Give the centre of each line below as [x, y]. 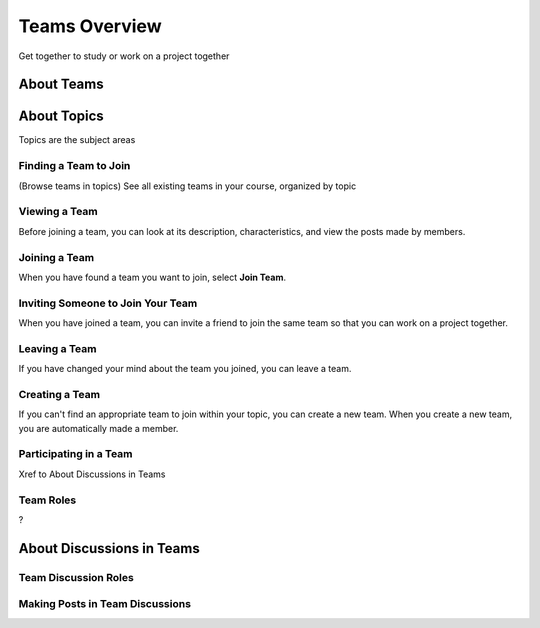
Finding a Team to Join [74, 166]
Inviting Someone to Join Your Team [108, 303]
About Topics [61, 116]
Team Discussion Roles [76, 577]
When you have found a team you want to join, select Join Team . [152, 277]
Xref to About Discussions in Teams [92, 474]
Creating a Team [59, 394]
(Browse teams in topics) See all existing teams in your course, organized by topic [187, 186]
